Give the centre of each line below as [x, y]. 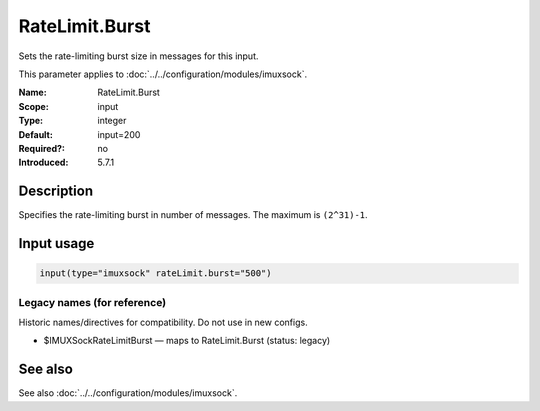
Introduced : [43, 162]
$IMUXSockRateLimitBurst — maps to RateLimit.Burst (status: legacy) [187, 341]
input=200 [119, 134]
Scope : [33, 106]
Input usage [56, 243]
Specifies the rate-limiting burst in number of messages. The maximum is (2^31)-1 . [193, 215]
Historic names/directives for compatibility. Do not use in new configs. [163, 322]
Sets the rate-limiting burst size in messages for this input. [138, 56]
